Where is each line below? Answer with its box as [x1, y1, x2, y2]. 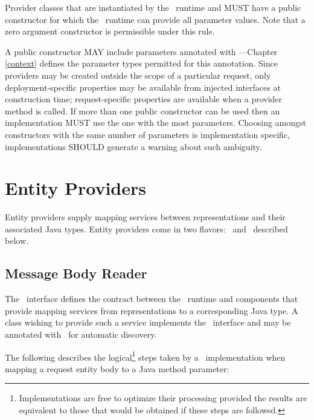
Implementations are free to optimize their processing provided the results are [19, 392, 307, 404]
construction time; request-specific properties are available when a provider [5, 93, 283, 105]
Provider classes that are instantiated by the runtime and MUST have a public [5, 1, 301, 13]
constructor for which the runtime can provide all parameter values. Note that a [5, 13, 306, 25]
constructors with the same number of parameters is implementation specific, [5, 128, 290, 140]
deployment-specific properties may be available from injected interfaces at [5, 80, 281, 93]
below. [5, 234, 28, 247]
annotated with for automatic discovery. [5, 328, 157, 341]
